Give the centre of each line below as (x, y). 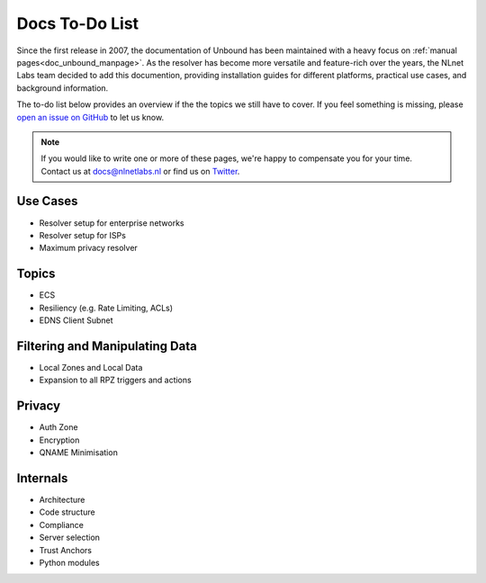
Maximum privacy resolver (89, 248)
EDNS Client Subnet (76, 320)
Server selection (70, 538)
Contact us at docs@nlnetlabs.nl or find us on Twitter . (140, 171)
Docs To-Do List (78, 23)
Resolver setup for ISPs (82, 235)
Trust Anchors (65, 550)
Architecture (62, 499)
